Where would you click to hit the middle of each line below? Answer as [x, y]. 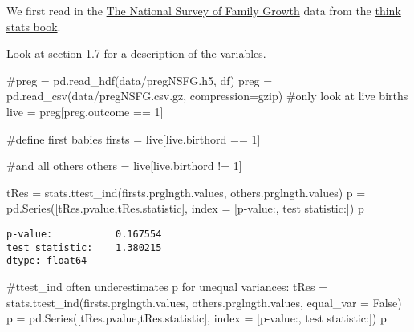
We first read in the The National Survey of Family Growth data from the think [204, 10]
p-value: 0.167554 [84, 234]
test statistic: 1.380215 [84, 247]
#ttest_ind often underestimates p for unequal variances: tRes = [167, 286]
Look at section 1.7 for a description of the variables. [136, 53]
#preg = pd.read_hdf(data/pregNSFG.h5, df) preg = [140, 80]
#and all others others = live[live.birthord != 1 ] [124, 166]
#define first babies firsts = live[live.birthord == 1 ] [134, 138]
